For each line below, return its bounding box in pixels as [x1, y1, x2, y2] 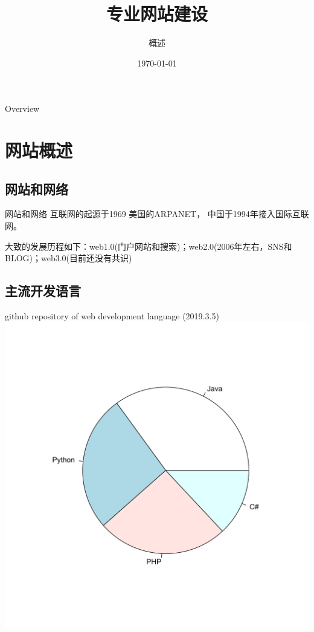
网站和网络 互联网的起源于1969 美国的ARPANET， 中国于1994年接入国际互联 [5, 207, 309, 220]
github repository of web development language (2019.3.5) [5, 310, 219, 322]
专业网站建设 [106, 1, 208, 26]
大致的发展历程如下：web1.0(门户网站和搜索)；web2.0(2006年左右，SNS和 [5, 239, 292, 252]
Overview [5, 102, 40, 115]
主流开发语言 [5, 281, 81, 300]
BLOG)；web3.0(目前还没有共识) [5, 252, 132, 264]
